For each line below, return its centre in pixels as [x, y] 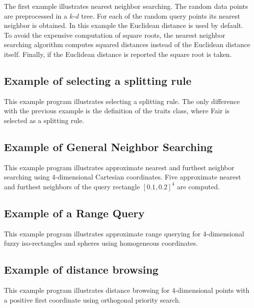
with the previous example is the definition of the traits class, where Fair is [117, 111]
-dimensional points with [212, 290]
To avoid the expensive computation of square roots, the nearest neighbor [115, 35]
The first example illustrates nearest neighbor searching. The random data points [126, 6]
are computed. [198, 186]
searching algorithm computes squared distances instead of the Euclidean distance [127, 44]
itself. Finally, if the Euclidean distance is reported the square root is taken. [118, 54]
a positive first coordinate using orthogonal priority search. [92, 299]
